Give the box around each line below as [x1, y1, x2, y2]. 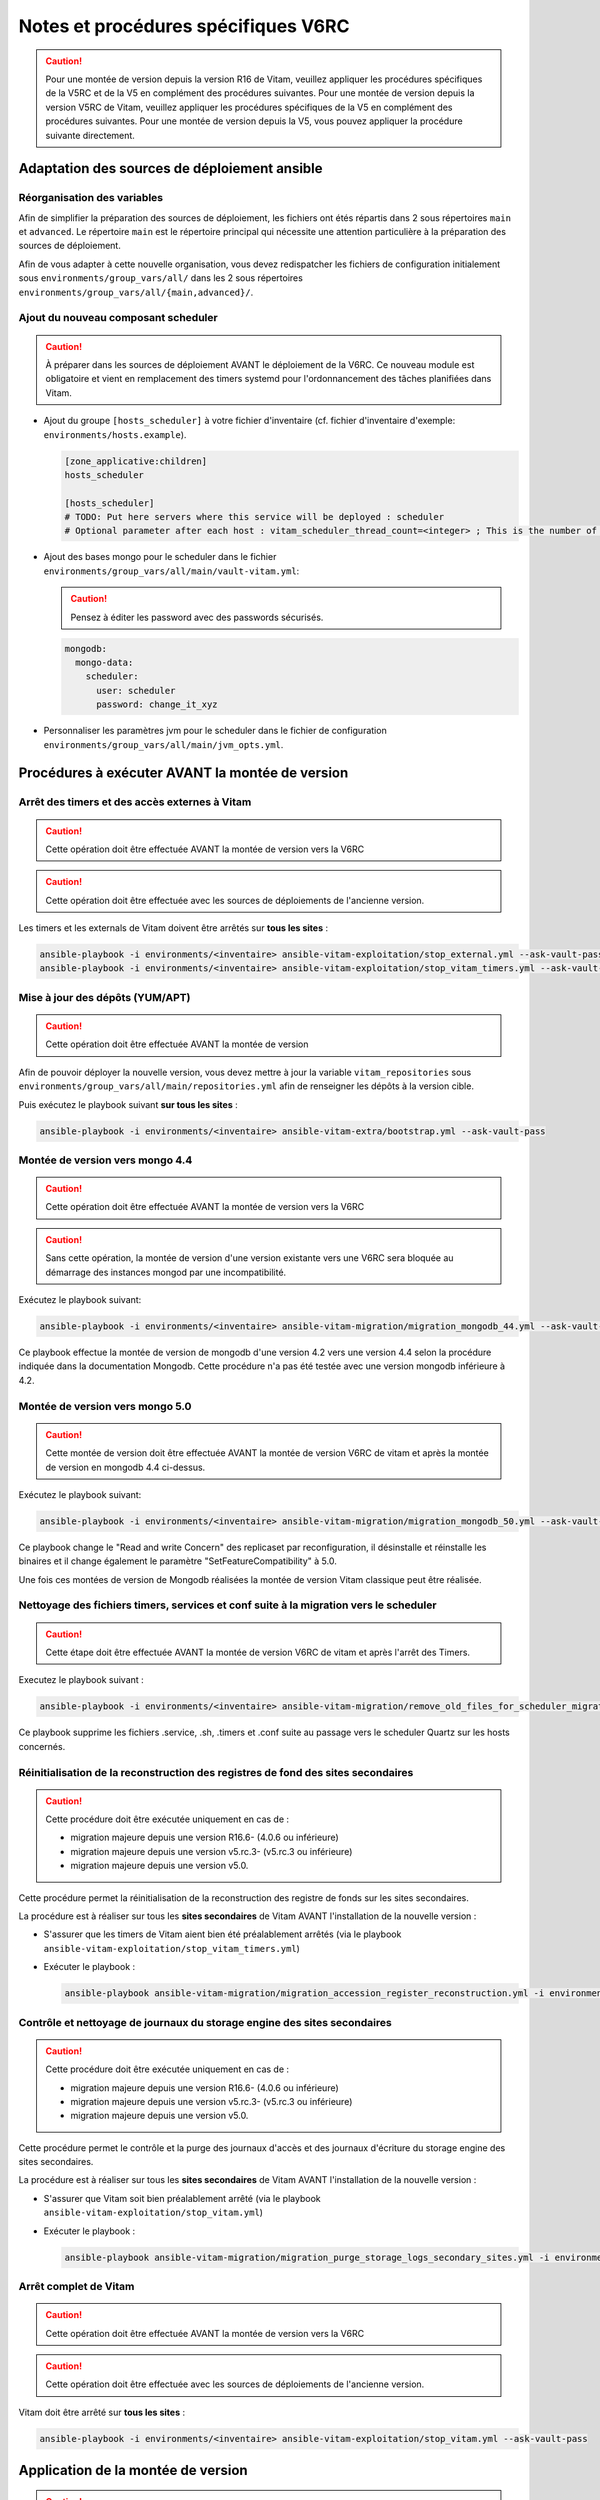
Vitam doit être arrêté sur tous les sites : [18, 2406, 186, 2418]
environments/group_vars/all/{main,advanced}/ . [18, 286, 254, 298]
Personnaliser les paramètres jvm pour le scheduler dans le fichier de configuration [43, 725, 387, 737]
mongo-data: [75, 656, 134, 668]
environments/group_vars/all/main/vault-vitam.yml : [43, 565, 300, 577]
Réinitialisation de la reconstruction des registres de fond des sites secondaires [18, 1765, 414, 1779]
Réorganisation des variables [18, 191, 164, 205]
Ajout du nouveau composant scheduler [18, 311, 219, 325]
